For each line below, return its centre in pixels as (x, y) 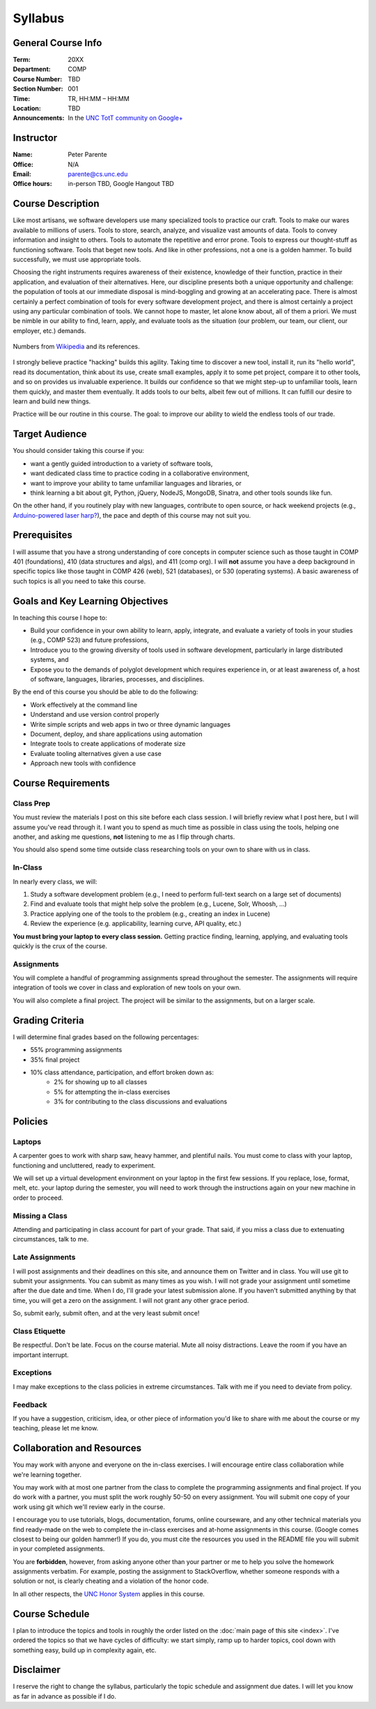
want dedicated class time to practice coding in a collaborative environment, (140, 473)
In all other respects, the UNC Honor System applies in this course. (109, 1594)
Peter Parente (87, 155)
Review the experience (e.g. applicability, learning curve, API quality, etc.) (136, 924)
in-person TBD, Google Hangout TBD (121, 184)
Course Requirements (61, 783)
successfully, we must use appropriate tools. (77, 259)
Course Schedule (51, 1614)
